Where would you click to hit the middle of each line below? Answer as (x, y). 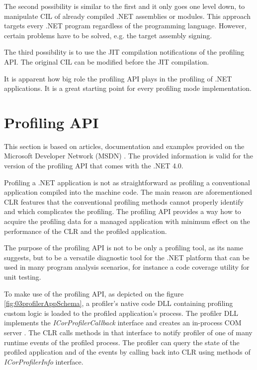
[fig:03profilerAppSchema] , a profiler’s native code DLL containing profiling (119, 303)
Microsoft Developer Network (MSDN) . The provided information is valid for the (128, 156)
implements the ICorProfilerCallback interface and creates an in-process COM (123, 323)
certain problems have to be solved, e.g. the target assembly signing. (108, 35)
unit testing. (23, 277)
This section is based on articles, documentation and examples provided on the (124, 146)
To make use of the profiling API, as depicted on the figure (94, 293)
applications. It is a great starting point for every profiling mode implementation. (128, 88)
